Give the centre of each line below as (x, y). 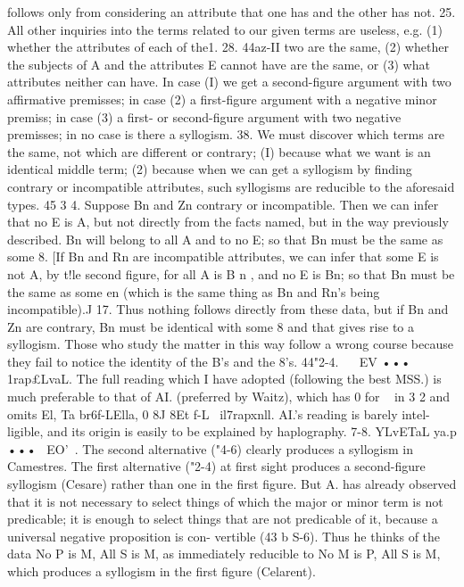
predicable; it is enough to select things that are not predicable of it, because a (223, 519)
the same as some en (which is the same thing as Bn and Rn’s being (194, 291)
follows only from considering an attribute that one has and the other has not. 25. (232, 12)
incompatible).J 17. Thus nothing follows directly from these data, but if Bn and (228, 309)
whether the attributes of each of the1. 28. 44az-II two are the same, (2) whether (228, 47)
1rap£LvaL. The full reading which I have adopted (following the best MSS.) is (224, 379)
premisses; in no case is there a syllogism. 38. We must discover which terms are (226, 134)
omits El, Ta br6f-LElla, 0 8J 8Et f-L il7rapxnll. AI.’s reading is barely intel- (219, 413)
